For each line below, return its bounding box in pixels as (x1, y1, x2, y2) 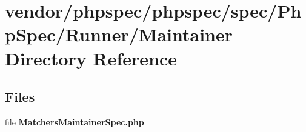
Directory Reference (5, 45, 178, 70)
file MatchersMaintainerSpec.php (5, 115, 144, 128)
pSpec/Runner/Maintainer (5, 22, 233, 47)
